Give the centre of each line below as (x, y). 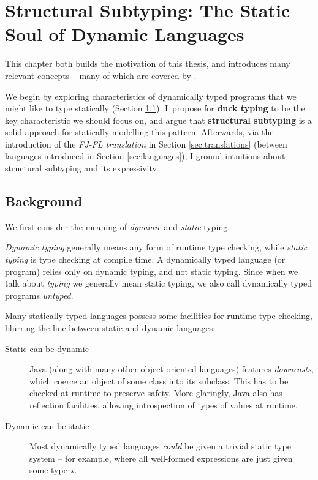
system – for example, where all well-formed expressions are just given (161, 458)
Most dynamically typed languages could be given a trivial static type (160, 446)
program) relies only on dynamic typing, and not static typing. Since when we (152, 271)
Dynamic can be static (47, 425)
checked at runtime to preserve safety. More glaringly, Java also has (156, 393)
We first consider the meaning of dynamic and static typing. (118, 226)
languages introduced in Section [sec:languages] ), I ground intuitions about (145, 156)
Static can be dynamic (47, 348)
